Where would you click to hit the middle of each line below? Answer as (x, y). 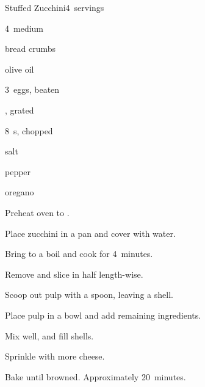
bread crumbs (30, 49)
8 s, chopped (29, 130)
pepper (18, 171)
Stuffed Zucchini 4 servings (55, 7)
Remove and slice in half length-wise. (74, 274)
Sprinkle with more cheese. (55, 356)
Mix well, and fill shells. (49, 335)
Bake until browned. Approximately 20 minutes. (95, 376)
